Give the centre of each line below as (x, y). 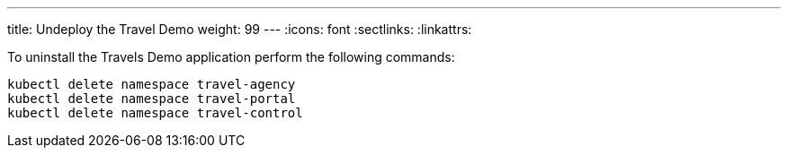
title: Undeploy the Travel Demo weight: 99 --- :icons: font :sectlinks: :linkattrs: (240, 29)
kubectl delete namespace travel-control (155, 113)
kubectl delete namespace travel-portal (152, 99)
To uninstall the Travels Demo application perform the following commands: (231, 57)
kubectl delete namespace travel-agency (152, 84)
